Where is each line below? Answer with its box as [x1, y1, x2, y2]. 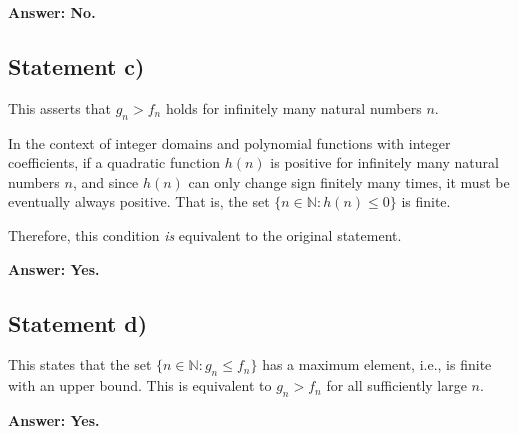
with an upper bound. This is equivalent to [8, 375, 272, 396]
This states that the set [8, 354, 152, 375]
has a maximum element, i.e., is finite [262, 354, 492, 375]
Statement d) [8, 307, 148, 338]
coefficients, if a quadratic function [8, 152, 221, 173]
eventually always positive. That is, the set [8, 191, 270, 212]
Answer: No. [8, 2, 96, 22]
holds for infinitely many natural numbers [165, 97, 422, 118]
